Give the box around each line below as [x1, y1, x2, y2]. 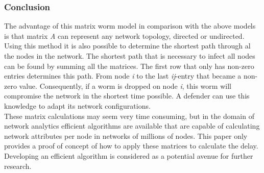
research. [4, 160, 32, 171]
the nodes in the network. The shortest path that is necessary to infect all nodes [4, 51, 255, 61]
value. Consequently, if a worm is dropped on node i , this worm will [19, 80, 231, 91]
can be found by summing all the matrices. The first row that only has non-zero [4, 60, 254, 71]
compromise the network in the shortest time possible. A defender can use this [4, 90, 250, 101]
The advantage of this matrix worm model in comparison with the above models [4, 20, 256, 31]
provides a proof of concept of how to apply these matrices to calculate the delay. [4, 140, 258, 151]
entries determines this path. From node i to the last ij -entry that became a [4, 70, 242, 81]
